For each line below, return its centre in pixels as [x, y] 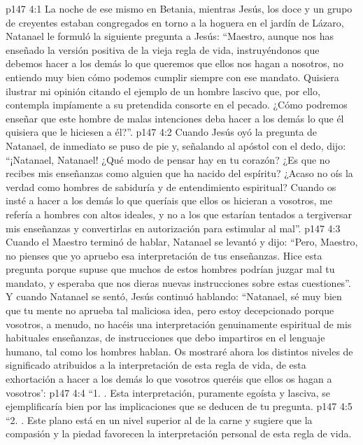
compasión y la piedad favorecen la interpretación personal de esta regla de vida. [179, 433]
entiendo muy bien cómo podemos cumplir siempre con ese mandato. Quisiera [172, 77]
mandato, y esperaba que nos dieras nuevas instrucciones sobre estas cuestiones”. [178, 282]
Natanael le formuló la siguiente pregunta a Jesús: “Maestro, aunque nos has [170, 36]
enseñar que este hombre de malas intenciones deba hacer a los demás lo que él [175, 118]
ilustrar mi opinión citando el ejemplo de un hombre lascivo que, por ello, [163, 91]
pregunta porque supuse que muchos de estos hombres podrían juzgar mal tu [170, 269]
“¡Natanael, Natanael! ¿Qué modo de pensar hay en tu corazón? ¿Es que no [168, 159]
